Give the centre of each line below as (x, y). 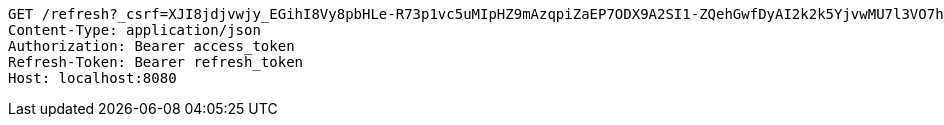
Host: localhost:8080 (92, 78)
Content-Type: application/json (134, 30)
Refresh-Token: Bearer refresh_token (156, 62)
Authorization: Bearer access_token (151, 46)
